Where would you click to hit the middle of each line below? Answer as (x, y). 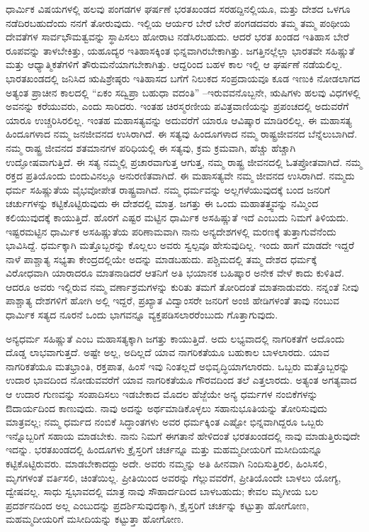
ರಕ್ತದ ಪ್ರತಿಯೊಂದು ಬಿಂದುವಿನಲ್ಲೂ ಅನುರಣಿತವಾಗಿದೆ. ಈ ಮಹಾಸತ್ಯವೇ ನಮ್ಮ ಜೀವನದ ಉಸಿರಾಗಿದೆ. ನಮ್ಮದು (180, 176)
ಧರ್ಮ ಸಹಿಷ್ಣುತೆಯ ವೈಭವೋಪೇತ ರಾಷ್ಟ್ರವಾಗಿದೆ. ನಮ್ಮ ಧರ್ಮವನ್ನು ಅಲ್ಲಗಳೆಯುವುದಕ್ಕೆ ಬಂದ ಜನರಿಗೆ (168, 189)
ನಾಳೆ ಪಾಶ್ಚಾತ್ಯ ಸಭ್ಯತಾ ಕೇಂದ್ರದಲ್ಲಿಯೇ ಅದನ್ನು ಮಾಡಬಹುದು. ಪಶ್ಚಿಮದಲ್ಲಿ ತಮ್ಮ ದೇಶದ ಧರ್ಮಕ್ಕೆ (161, 259)
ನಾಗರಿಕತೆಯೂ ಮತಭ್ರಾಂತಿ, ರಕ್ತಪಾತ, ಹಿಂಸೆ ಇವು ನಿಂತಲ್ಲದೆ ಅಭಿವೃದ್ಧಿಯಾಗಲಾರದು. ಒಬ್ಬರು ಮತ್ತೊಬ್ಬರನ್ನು (178, 366)
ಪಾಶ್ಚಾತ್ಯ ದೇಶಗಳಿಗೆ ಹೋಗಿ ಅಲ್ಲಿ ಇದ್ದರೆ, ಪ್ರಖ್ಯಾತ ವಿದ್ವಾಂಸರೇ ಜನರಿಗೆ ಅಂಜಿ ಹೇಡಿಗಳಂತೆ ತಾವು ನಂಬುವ (173, 300)
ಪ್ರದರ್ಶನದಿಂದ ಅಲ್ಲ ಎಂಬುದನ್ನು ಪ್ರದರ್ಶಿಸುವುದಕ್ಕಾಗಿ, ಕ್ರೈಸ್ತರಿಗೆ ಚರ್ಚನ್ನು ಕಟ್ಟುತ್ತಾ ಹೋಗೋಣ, (158, 505)
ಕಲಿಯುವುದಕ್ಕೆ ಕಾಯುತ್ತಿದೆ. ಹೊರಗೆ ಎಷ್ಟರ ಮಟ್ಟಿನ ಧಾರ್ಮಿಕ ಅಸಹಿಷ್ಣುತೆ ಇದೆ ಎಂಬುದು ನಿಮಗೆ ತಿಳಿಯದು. (177, 217)
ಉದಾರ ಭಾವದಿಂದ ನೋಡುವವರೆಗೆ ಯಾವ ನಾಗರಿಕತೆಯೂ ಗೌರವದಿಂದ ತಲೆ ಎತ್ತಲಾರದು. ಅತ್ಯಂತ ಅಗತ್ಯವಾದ (181, 380)
